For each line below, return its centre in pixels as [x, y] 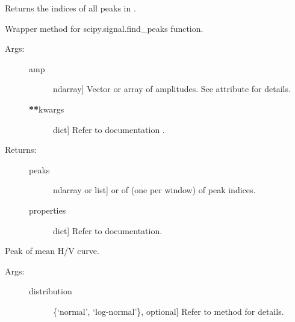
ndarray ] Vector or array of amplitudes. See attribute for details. [172, 89]
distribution [51, 291]
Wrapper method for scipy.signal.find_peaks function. [104, 28]
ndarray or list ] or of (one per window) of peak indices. [154, 190]
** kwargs [47, 109]
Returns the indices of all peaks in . [70, 8]
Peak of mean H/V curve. [52, 251]
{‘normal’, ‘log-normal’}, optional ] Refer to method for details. [169, 311]
